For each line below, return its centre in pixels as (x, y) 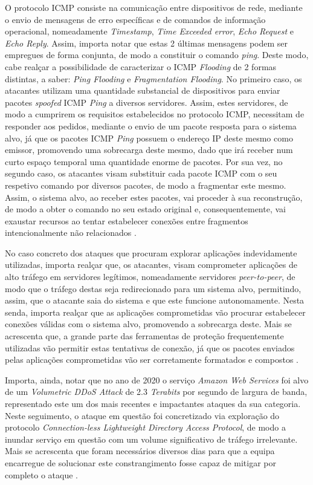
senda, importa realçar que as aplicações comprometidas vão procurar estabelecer (155, 312)
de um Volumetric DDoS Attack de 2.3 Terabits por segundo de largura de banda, (156, 392)
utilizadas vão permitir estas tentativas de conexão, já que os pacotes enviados (150, 347)
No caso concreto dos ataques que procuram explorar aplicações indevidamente (151, 252)
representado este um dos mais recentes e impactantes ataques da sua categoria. (153, 403)
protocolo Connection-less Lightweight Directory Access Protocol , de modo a (145, 427)
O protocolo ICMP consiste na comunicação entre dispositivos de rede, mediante (154, 7)
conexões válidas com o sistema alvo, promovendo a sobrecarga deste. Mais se (148, 324)
